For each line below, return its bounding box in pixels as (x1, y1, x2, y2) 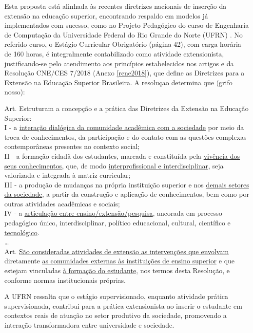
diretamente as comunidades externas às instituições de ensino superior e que (4, 256, 235, 266)
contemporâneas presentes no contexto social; (4, 141, 140, 151)
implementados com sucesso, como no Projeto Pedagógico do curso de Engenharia (4, 20, 249, 30)
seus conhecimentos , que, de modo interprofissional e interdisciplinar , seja (4, 160, 224, 170)
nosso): (4, 87, 25, 97)
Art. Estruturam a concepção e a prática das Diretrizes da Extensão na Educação (4, 103, 249, 113)
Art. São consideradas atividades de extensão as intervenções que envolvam (4, 246, 229, 256)
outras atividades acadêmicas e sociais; (4, 198, 120, 208)
